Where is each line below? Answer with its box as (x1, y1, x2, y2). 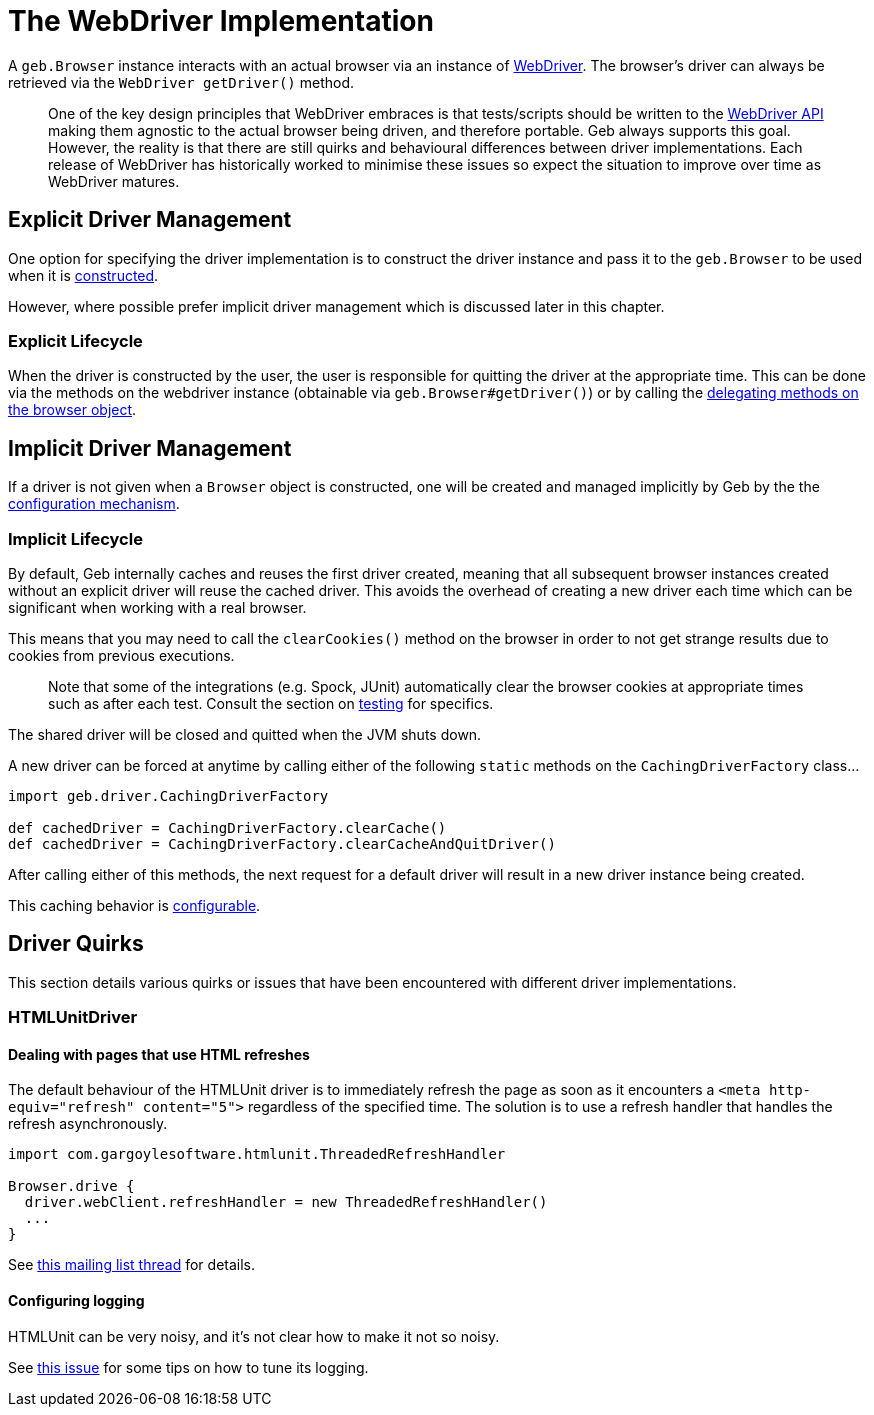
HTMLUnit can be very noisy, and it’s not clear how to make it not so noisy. (8, 1327, 500, 1345)
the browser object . (8, 401, 137, 419)
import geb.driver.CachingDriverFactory (8, 787, 329, 804)
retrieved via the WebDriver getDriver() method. (8, 73, 354, 91)
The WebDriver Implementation (8, 4, 434, 38)
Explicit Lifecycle (8, 330, 143, 351)
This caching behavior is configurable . (8, 896, 261, 914)
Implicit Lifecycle (8, 528, 143, 549)
